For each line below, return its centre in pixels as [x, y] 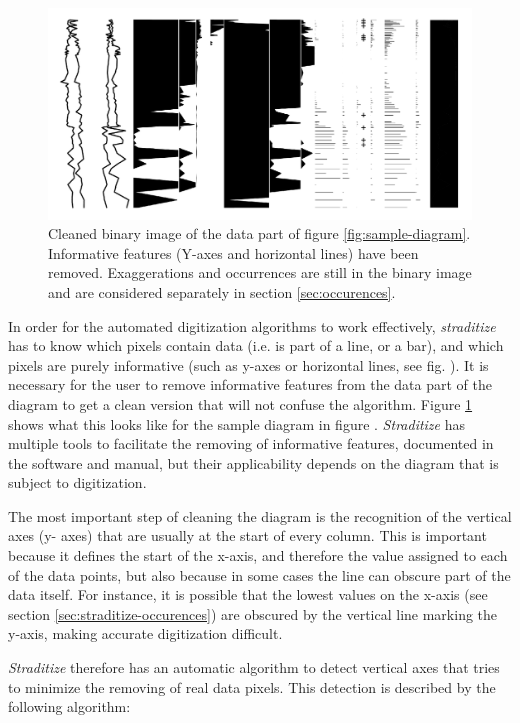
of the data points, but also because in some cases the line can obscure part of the [259, 574]
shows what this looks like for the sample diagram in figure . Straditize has [237, 423]
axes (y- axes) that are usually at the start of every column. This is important [247, 535]
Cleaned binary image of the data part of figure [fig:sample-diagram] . [259, 233]
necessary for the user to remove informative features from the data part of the [250, 384]
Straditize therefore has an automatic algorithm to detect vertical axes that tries [254, 667]
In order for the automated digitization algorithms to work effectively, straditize [252, 325]
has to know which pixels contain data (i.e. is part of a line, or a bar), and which [256, 345]
